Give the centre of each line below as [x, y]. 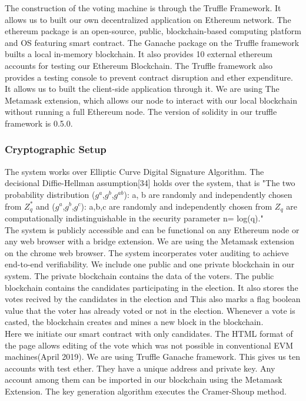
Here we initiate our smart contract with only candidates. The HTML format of [149, 333]
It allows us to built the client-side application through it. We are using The [142, 89]
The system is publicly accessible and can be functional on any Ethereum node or [152, 229]
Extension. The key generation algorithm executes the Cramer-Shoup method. [146, 391]
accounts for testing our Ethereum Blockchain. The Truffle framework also [139, 65]
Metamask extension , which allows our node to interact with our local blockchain [151, 100]
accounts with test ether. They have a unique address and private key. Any [140, 368]
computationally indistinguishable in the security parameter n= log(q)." [134, 218]
